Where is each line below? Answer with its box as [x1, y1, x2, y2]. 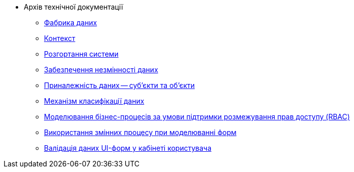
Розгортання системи [44, 50, 119, 58]
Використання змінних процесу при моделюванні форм [44, 128, 237, 137]
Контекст [44, 34, 75, 42]
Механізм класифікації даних [44, 97, 145, 105]
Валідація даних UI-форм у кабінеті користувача [44, 144, 212, 152]
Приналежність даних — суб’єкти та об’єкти [44, 81, 195, 90]
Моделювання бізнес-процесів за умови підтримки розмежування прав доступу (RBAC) [44, 112, 350, 121]
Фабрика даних [44, 18, 97, 27]
